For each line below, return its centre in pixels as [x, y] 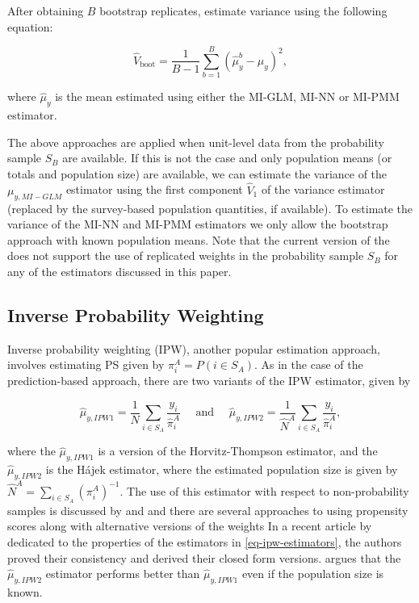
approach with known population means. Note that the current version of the [199, 239]
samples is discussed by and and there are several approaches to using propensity [208, 510]
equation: [30, 26]
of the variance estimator [323, 189]
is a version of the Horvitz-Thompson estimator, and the [238, 451]
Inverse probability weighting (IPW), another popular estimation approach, [194, 348]
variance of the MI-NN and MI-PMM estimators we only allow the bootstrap [198, 224]
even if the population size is [313, 574]
